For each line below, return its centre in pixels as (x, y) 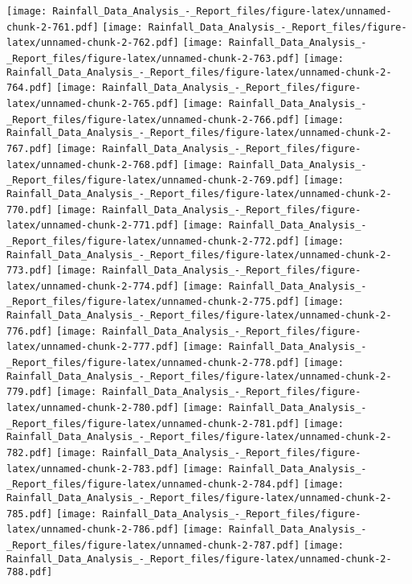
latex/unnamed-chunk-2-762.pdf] (93, 43)
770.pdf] (30, 210)
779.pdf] (30, 392)
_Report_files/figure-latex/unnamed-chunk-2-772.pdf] (153, 241)
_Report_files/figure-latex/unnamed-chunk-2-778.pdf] (153, 363)
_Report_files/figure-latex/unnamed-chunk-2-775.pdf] (153, 302)
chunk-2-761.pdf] (53, 27)
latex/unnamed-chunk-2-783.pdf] (93, 469)
